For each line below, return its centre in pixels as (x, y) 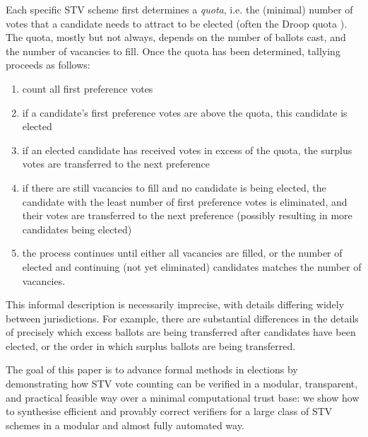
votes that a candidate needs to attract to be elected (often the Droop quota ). (177, 23)
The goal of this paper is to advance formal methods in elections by (152, 369)
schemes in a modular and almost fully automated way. (125, 425)
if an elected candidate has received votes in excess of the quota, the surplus (187, 150)
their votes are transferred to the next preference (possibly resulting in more (187, 215)
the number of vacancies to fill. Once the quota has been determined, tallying (173, 51)
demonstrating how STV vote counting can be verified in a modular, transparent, (182, 384)
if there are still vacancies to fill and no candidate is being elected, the (174, 187)
